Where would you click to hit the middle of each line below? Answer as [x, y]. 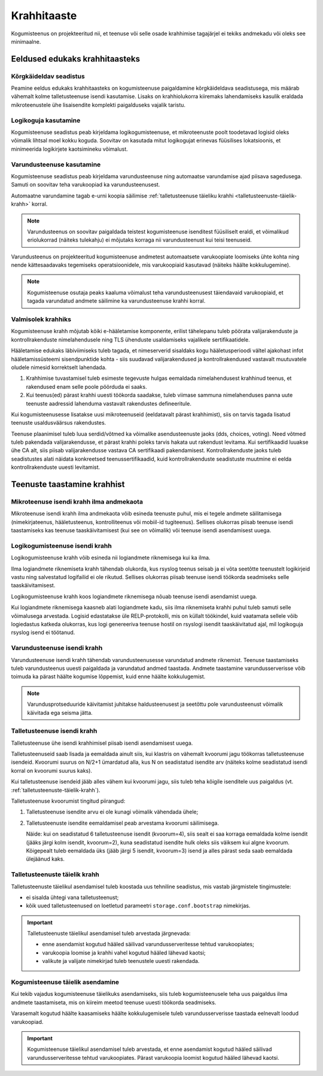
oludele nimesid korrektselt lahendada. [59, 367]
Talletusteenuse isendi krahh [54, 731]
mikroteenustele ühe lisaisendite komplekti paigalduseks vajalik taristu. [98, 105]
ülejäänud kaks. [45, 859]
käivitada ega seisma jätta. [60, 712]
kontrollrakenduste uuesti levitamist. [56, 467]
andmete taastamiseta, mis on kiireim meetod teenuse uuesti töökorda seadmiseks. [114, 1002]
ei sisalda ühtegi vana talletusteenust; [72, 897]
